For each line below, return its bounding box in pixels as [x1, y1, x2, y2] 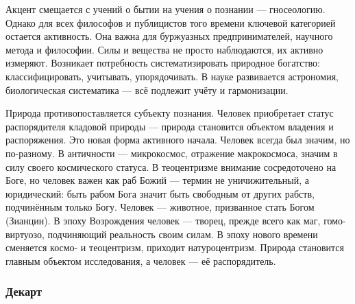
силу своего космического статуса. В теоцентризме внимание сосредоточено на [5, 159, 336, 174]
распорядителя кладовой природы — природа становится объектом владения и [5, 119, 334, 133]
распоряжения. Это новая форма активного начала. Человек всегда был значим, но [5, 132, 350, 147]
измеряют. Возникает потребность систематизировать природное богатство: [5, 56, 321, 70]
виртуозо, [5, 226, 45, 241]
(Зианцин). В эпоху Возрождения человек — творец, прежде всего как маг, [5, 213, 321, 227]
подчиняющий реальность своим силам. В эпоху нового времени [47, 226, 318, 241]
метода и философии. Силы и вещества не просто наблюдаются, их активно [5, 42, 323, 56]
